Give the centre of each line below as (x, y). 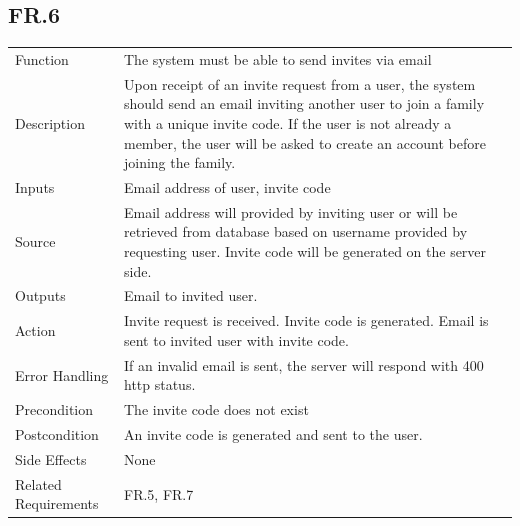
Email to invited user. (190, 295)
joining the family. (179, 162)
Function (42, 58)
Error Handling (62, 374)
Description (50, 122)
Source (35, 241)
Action (35, 330)
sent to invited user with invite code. (236, 339)
